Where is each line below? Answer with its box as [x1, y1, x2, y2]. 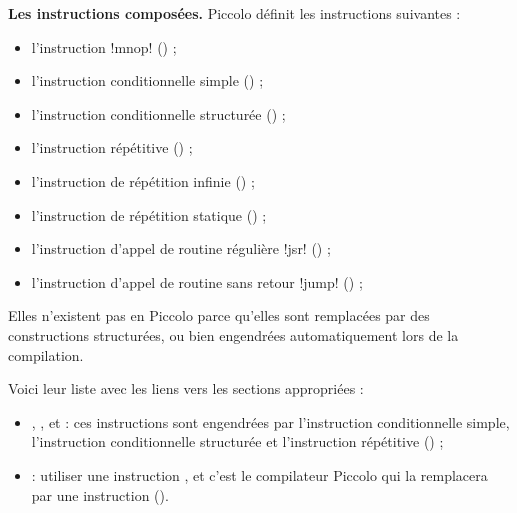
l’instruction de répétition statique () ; [31, 204, 267, 225]
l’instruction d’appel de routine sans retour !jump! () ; [31, 271, 363, 292]
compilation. [8, 344, 84, 365]
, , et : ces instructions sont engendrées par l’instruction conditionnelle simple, [31, 411, 510, 432]
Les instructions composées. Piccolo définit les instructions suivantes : [8, 3, 461, 23]
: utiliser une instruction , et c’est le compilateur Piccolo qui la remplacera [31, 464, 488, 485]
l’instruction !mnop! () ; [31, 36, 177, 57]
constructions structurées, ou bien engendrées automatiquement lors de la [8, 324, 459, 345]
